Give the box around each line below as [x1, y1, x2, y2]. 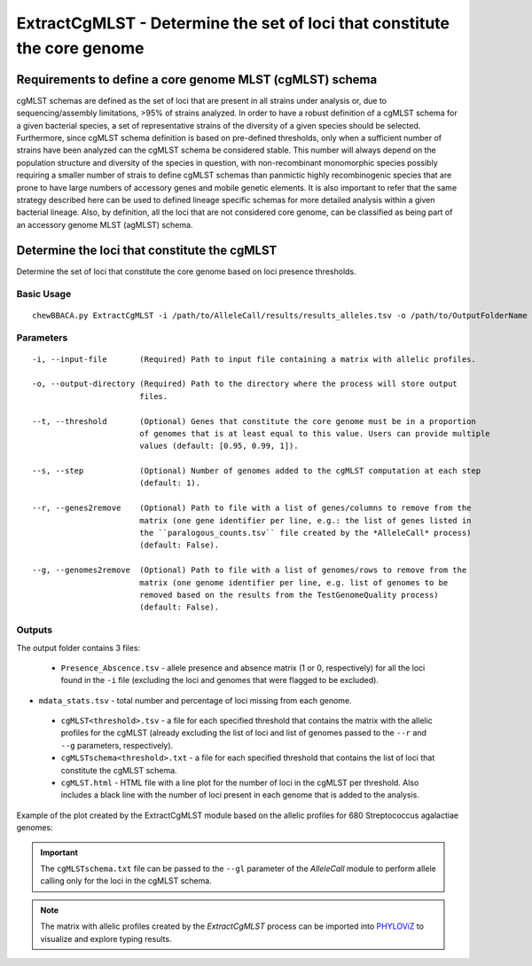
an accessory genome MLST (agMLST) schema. [16, 219, 193, 230]
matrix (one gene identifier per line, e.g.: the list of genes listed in [138, 515, 472, 525]
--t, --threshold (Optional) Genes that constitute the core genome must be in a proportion [32, 416, 476, 426]
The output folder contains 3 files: [16, 642, 141, 653]
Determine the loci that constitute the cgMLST [16, 242, 278, 257]
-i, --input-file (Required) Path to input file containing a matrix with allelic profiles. [32, 354, 476, 364]
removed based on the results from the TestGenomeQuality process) [138, 590, 439, 600]
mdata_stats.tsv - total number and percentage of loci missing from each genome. [38, 695, 352, 705]
